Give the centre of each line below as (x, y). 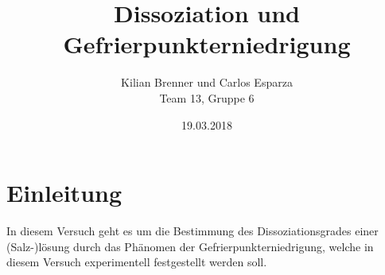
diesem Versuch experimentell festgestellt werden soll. (137, 262)
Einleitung (64, 193)
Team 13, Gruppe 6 (207, 97)
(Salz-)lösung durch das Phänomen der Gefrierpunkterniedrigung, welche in (190, 246)
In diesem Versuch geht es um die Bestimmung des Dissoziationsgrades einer (192, 231)
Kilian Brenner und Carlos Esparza (207, 82)
